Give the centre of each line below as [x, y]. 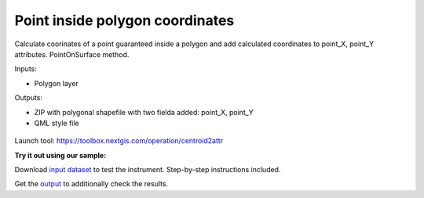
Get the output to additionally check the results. [91, 184]
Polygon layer [56, 83]
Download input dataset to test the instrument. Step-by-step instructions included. [148, 170]
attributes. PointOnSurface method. [72, 54]
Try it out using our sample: [60, 155]
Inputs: [26, 69]
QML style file [57, 123]
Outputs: [29, 98]
